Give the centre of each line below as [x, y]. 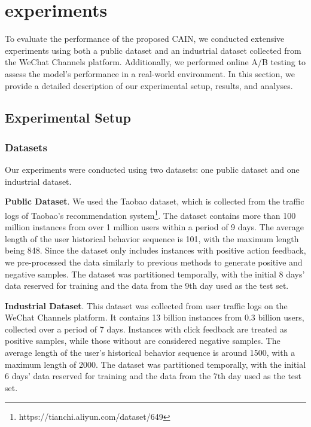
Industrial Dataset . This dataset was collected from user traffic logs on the [146, 305]
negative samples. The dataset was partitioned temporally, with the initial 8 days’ [155, 274]
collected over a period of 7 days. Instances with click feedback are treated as [146, 329]
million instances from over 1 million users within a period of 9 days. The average [154, 227]
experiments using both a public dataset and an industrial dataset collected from [153, 50]
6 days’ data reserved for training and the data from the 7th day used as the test [153, 376]
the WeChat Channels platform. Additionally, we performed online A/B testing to [155, 62]
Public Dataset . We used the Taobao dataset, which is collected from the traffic [155, 201]
